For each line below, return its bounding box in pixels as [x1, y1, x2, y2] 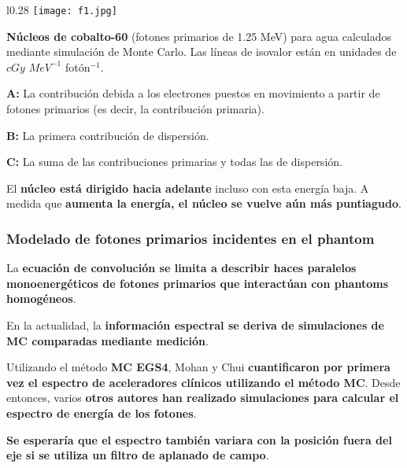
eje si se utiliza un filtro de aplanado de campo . [6, 447, 269, 463]
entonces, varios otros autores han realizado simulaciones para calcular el [6, 389, 399, 406]
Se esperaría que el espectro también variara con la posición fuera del [6, 431, 392, 448]
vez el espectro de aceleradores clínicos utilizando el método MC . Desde [6, 374, 401, 390]
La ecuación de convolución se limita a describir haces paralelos [6, 260, 357, 276]
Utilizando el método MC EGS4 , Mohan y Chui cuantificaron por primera [6, 359, 390, 375]
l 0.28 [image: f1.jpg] [6, 2, 117, 17]
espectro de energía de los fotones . [6, 404, 197, 421]
